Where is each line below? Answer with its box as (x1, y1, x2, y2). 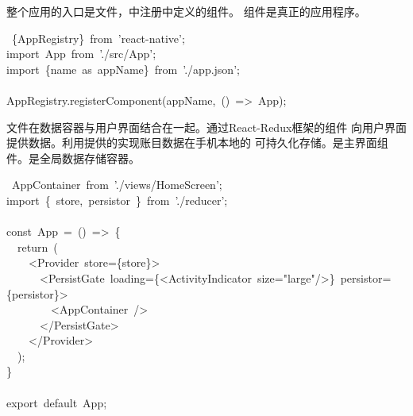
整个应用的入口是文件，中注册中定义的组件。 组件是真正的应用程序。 (6, 3, 366, 19)
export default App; (6, 394, 107, 410)
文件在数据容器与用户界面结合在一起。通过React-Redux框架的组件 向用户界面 (6, 118, 407, 135)
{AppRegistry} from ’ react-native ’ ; (11, 29, 185, 46)
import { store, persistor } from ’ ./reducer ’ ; (6, 191, 228, 208)
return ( (17, 238, 58, 255)
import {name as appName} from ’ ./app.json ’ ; (6, 60, 240, 77)
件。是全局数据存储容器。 (6, 149, 140, 166)
